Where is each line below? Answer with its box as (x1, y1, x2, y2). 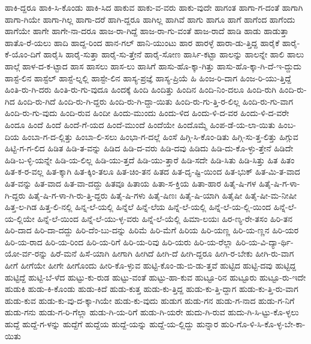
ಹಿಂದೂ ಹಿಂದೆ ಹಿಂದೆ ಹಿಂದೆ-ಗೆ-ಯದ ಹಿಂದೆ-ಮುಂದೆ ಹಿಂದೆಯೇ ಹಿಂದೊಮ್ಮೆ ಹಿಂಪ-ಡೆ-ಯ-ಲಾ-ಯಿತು (5, 118, 276, 130)
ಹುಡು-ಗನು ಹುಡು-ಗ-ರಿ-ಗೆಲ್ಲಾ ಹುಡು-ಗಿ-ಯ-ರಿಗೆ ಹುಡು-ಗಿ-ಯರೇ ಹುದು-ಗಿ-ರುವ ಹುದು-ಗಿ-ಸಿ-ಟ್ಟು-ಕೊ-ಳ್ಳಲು (5, 306, 299, 318)
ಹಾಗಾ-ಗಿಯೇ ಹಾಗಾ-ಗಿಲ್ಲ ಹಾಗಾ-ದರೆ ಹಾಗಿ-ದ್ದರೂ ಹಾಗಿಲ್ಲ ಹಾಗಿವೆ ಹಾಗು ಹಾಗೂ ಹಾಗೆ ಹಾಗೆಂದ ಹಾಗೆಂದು (5, 13, 295, 25)
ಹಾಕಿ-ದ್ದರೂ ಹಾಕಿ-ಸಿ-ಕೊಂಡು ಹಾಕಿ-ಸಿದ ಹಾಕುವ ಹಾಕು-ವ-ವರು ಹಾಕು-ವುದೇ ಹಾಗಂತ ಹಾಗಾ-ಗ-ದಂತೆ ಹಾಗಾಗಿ (5, 1, 303, 13)
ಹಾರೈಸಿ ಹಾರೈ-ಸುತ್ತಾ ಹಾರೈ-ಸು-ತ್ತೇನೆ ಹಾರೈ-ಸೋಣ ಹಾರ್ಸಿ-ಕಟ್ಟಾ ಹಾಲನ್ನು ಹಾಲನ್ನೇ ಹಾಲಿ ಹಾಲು (43, 48, 304, 60)
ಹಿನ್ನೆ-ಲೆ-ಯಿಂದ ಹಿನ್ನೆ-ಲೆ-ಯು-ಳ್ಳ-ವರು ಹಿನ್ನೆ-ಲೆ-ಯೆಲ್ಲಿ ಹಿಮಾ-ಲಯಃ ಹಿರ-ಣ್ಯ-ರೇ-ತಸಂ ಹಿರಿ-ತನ (37, 212, 292, 224)
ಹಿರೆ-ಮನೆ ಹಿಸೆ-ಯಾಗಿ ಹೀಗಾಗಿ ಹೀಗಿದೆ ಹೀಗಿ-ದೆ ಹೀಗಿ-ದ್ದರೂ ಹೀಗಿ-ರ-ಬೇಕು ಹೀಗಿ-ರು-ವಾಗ (50, 247, 294, 260)
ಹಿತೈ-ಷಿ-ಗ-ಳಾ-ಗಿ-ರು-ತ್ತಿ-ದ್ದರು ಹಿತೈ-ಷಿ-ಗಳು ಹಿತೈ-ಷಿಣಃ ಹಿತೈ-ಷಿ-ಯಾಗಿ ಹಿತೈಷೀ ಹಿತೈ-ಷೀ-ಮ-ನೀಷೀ (28, 188, 297, 201)
